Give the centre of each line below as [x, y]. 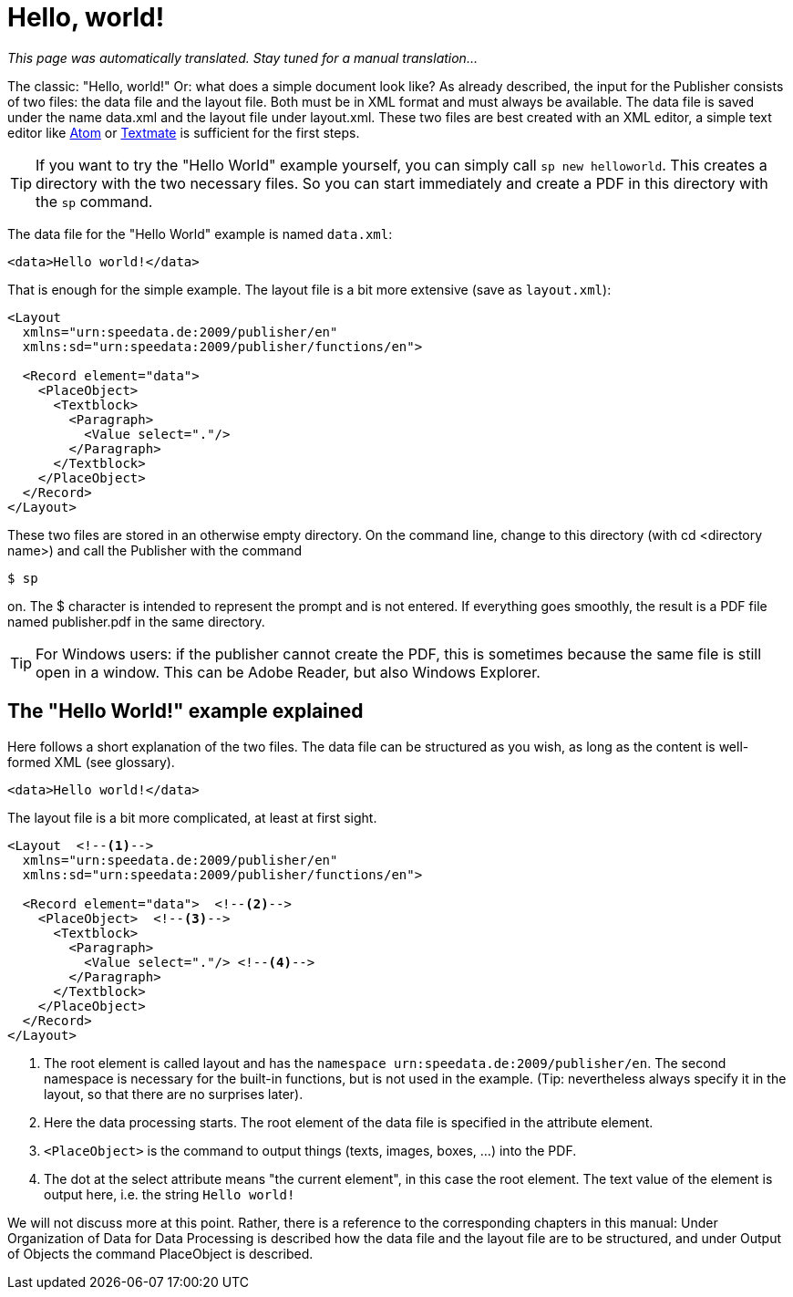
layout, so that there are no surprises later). [174, 1094]
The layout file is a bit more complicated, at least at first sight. [192, 817]
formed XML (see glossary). [91, 762]
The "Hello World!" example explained [185, 711]
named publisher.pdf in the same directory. [136, 621]
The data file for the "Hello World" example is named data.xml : [200, 233]
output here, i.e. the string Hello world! [170, 1194]
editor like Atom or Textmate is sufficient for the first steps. [184, 132]
